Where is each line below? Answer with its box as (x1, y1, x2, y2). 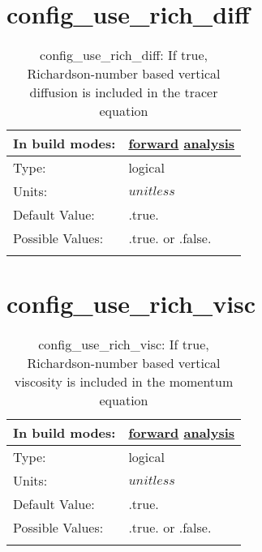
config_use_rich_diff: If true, (40, 45, 208, 65)
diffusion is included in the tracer (29, 83, 218, 102)
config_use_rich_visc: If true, (38, 335, 209, 354)
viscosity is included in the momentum (14, 372, 234, 392)
